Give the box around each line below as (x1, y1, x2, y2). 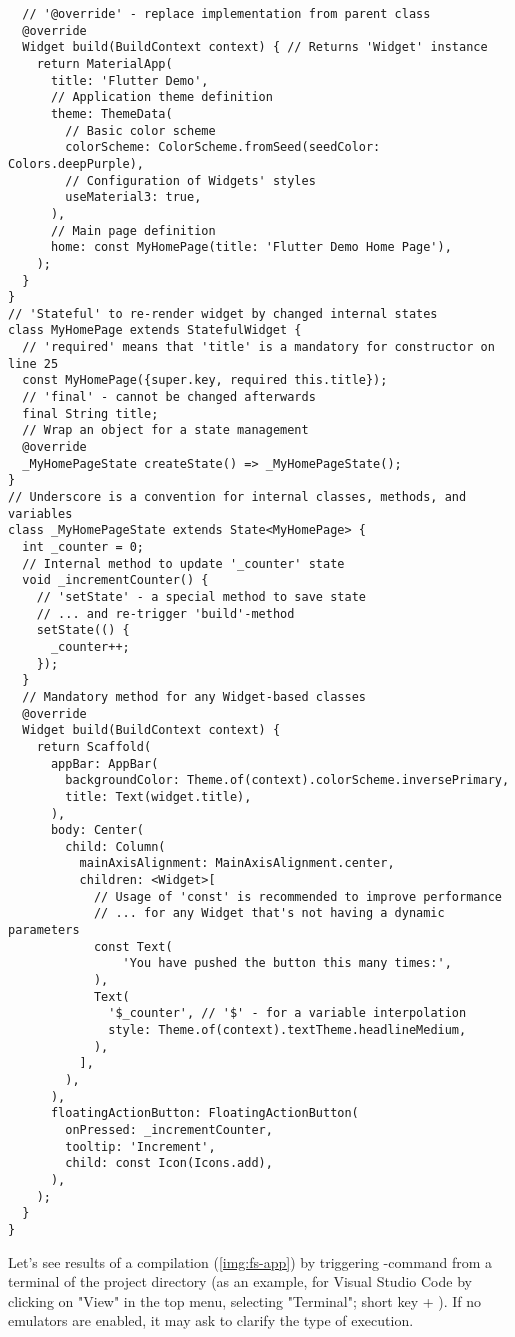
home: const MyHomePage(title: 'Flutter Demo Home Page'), (50, 240, 452, 255)
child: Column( (65, 839, 166, 854)
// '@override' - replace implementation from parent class (22, 7, 431, 21)
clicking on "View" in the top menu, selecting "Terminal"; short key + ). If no (8, 1290, 482, 1311)
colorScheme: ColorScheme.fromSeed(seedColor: (65, 140, 381, 155)
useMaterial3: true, (65, 190, 202, 205)
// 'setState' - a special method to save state (36, 589, 366, 604)
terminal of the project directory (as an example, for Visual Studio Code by (8, 1271, 472, 1292)
